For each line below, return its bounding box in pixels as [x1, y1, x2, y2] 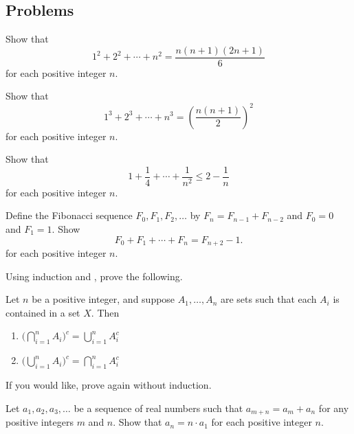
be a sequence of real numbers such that [74, 400, 243, 415]
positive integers [5, 415, 74, 429]
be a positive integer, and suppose [32, 292, 175, 306]
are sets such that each [220, 292, 317, 306]
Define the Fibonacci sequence [5, 208, 133, 222]
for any [318, 400, 349, 415]
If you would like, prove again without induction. [5, 378, 212, 391]
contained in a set [5, 305, 80, 319]
